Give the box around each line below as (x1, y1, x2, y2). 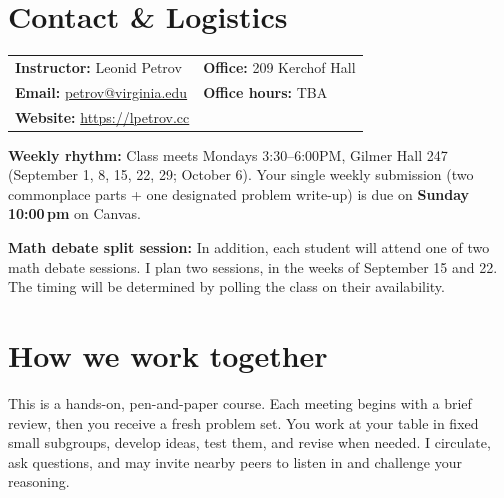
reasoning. (8, 471, 70, 492)
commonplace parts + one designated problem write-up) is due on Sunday (8, 183, 470, 204)
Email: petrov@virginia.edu (15, 81, 188, 102)
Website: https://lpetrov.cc (15, 106, 190, 127)
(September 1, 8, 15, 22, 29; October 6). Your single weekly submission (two (8, 164, 474, 185)
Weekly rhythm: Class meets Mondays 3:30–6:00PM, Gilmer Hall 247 (8, 144, 448, 165)
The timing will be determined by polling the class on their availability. (8, 276, 445, 297)
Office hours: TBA (203, 81, 328, 102)
